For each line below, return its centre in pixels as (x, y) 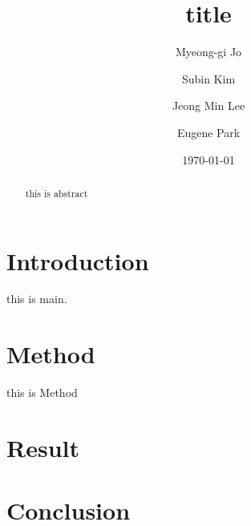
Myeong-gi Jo (208, 52)
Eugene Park (208, 132)
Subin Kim (208, 78)
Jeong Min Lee (208, 105)
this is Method (42, 392)
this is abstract (57, 193)
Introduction (78, 260)
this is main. (37, 299)
